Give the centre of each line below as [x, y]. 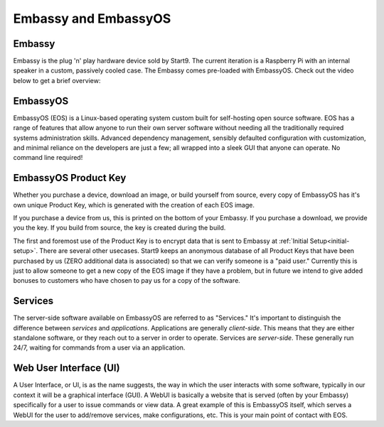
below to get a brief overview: [57, 80]
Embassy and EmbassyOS [92, 18]
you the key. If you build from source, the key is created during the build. [119, 228]
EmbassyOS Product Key [70, 178]
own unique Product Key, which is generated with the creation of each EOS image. [134, 205]
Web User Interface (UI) [66, 368]
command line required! [48, 158]
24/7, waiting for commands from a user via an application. [99, 347]
